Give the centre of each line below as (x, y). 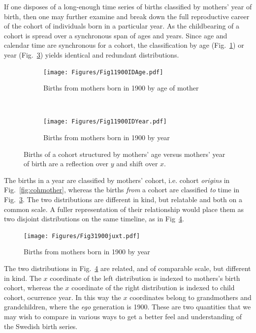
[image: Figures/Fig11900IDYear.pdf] (105, 122)
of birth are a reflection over (66, 164)
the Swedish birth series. (41, 326)
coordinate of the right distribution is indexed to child (153, 288)
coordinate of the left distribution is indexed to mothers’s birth (145, 278)
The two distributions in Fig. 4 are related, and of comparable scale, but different (128, 268)
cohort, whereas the (33, 288)
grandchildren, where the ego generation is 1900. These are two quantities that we (128, 307)
